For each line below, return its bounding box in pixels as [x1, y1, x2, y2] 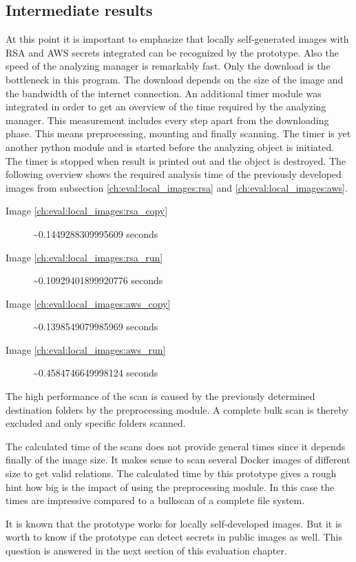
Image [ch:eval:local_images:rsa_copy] [6, 203, 168, 218]
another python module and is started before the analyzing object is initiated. [6, 139, 335, 154]
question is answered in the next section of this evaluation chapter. [6, 543, 287, 558]
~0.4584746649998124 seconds [33, 365, 158, 380]
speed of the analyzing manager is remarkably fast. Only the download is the [6, 59, 331, 73]
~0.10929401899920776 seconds [33, 273, 163, 288]
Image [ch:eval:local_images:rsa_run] [6, 250, 163, 264]
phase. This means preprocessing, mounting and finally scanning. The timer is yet [6, 126, 351, 141]
